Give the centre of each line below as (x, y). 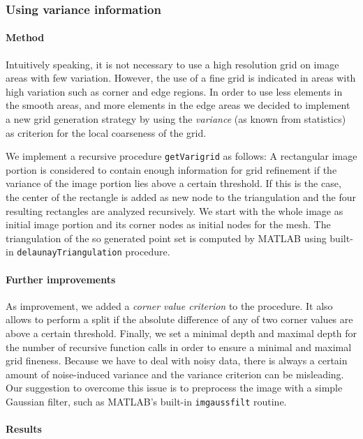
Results (24, 429)
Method (25, 37)
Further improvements (61, 279)
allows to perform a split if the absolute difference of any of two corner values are (179, 319)
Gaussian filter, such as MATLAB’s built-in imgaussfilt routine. (146, 402)
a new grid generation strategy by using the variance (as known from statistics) (176, 119)
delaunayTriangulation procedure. (94, 252)
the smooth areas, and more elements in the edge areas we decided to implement (178, 105)
